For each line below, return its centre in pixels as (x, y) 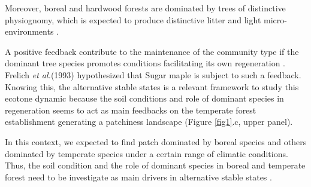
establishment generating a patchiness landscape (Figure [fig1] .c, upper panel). (149, 122)
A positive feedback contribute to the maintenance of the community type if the (152, 51)
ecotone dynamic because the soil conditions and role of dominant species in (144, 98)
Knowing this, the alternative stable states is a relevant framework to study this (152, 86)
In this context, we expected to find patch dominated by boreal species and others (156, 141)
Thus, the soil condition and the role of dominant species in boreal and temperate (155, 165)
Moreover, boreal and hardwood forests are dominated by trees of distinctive (145, 8)
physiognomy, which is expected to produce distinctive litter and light (133, 19)
